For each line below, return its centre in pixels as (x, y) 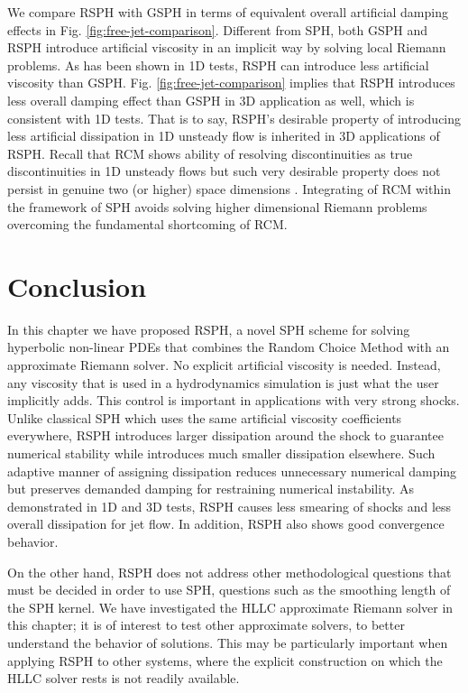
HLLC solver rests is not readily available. (124, 678)
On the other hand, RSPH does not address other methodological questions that (229, 572)
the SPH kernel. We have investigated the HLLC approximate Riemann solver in (230, 607)
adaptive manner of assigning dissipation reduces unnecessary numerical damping (232, 471)
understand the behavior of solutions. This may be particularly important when (228, 642)
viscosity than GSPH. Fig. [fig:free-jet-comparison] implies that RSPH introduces (231, 83)
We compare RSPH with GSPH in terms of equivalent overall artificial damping (228, 12)
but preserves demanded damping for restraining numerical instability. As (211, 489)
